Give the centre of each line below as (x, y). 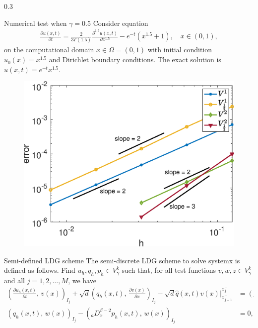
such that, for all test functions (169, 270)
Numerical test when (35, 23)
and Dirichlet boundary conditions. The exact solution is (135, 59)
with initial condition (180, 50)
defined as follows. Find (40, 270)
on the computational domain (49, 50)
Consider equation (121, 23)
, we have (82, 280)
